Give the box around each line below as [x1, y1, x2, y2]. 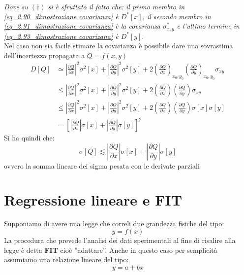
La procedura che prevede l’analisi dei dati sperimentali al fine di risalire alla [4, 235, 236, 245]
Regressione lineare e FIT [4, 189, 183, 209]
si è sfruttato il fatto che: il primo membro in [48, 1, 185, 11]
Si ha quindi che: [4, 133, 55, 143]
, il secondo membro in [142, 11, 211, 21]
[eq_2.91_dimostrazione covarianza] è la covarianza [4, 21, 160, 31]
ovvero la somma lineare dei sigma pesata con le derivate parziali [4, 160, 200, 171]
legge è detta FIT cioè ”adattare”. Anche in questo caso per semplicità [4, 244, 217, 255]
